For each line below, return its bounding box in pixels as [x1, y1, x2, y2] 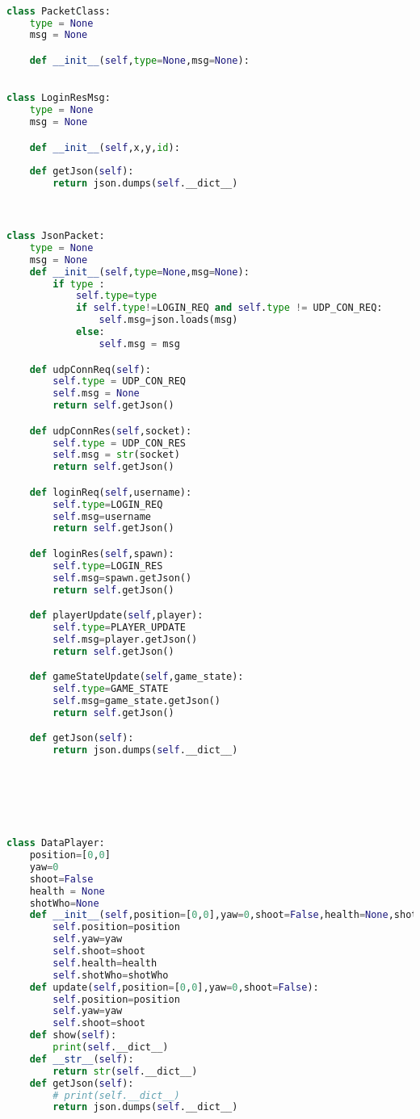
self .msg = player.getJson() [52, 633, 198, 645]
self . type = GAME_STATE [52, 683, 169, 695]
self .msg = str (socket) [52, 449, 180, 461]
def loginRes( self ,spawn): [29, 547, 174, 559]
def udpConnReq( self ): [29, 363, 151, 375]
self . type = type [75, 290, 157, 302]
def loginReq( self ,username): [29, 486, 192, 498]
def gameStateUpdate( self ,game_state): [29, 671, 244, 683]
